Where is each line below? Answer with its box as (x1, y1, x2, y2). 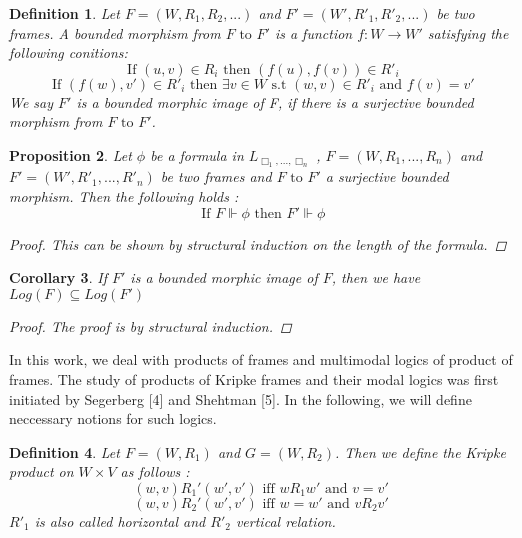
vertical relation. (235, 510, 336, 531)
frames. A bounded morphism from (9, 22, 221, 43)
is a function (274, 22, 353, 43)
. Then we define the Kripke (335, 441, 506, 462)
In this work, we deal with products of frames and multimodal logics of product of (9, 349, 513, 370)
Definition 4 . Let (9, 441, 120, 462)
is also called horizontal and (34, 510, 206, 531)
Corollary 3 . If (9, 267, 107, 288)
